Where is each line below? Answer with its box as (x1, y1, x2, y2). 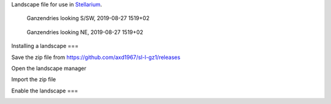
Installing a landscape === (11, 43, 79, 50)
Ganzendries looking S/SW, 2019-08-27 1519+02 (26, 15, 150, 22)
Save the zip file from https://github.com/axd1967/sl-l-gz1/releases (11, 54, 181, 61)
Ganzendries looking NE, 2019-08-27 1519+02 (26, 28, 143, 36)
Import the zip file (11, 76, 56, 83)
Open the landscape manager (11, 64, 87, 72)
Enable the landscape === (11, 87, 78, 94)
